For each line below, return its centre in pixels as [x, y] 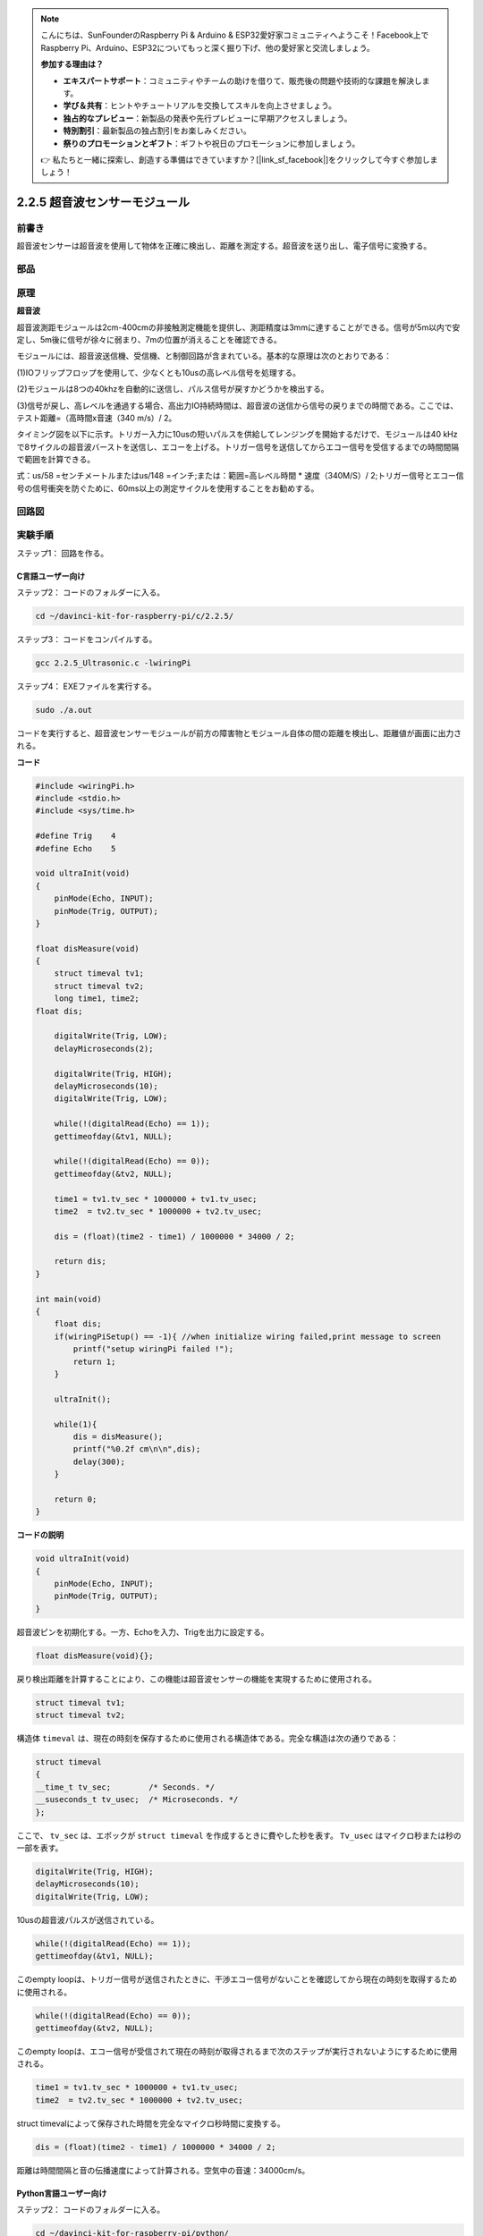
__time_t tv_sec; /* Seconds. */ [125, 1787]
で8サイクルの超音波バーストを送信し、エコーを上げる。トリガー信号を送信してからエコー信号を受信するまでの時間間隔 [238, 446]
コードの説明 [40, 1535]
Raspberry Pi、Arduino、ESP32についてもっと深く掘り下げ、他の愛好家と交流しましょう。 [208, 47]
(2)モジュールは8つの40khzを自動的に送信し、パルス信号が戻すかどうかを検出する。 [173, 389]
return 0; [76, 1499]
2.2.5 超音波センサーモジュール [103, 203]
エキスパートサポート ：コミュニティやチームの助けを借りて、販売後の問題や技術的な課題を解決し [242, 80]
